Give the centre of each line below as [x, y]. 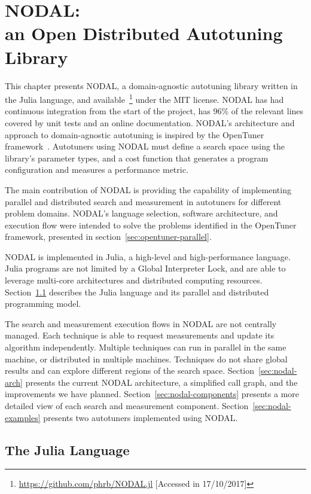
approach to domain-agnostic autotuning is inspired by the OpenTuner [135, 134]
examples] [23, 417]
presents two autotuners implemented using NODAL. [141, 417]
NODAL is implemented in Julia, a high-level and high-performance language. [148, 256]
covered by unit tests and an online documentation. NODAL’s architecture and [150, 122]
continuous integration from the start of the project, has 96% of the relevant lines [154, 111]
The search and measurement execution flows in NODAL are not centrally [141, 323]
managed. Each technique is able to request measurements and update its [140, 335]
